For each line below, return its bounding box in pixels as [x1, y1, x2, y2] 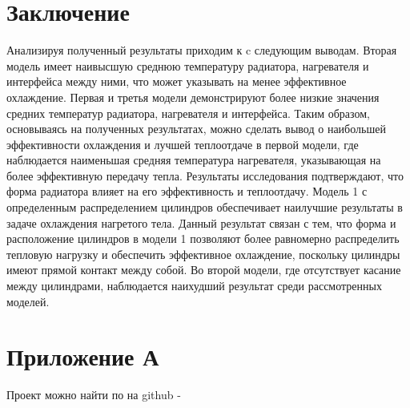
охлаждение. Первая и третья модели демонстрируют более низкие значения [6, 88, 380, 105]
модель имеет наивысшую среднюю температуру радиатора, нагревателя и [6, 57, 369, 74]
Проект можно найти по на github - [6, 386, 181, 403]
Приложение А [6, 340, 159, 373]
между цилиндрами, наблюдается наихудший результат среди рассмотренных [6, 277, 382, 294]
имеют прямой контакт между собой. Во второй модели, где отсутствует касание [6, 261, 401, 278]
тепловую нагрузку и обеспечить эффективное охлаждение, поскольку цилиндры [6, 245, 400, 262]
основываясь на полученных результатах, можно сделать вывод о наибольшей [6, 120, 386, 137]
